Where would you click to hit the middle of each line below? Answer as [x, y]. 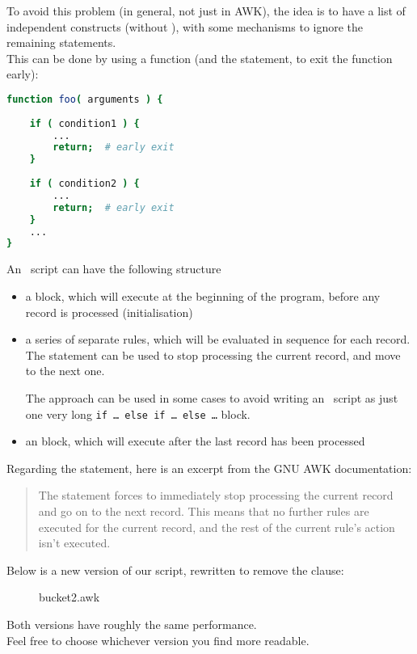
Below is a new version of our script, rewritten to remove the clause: [175, 570]
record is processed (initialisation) [109, 312]
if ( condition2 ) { [84, 184]
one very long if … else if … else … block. [138, 413]
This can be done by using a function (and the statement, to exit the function [200, 58]
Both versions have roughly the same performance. [132, 624]
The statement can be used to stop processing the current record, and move [213, 354]
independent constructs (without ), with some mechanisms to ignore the [185, 26]
